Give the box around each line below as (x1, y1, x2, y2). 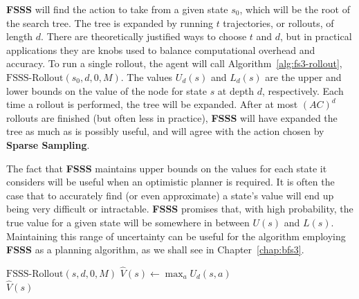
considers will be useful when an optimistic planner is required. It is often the (6, 174, 335, 189)
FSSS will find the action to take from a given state (6, 2, 228, 16)
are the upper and (265, 69, 342, 84)
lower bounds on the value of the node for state (6, 83, 207, 98)
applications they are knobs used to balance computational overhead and (6, 42, 315, 57)
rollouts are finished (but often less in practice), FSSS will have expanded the (6, 110, 338, 125)
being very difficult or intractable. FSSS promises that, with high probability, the (6, 201, 353, 216)
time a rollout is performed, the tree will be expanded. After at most (6, 97, 298, 111)
